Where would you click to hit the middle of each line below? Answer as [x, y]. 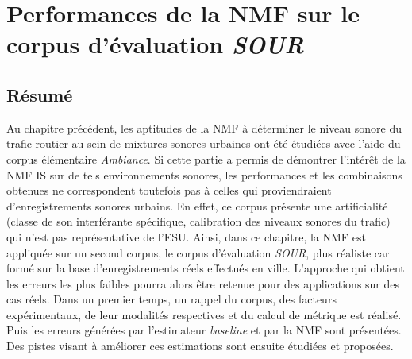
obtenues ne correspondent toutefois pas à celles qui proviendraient [169, 190]
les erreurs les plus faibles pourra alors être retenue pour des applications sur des [203, 283]
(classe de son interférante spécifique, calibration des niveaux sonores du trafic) [198, 221]
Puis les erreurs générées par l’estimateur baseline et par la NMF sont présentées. [204, 330]
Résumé [40, 94]
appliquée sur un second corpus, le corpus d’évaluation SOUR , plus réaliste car [198, 252]
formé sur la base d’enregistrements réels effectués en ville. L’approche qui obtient [206, 268]
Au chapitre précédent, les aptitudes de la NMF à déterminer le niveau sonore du [204, 127]
